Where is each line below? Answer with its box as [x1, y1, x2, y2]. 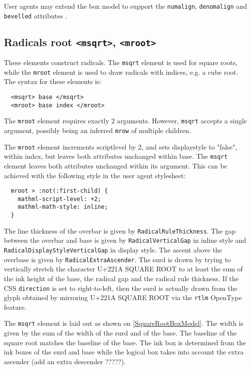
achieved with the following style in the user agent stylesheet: [4, 170, 186, 180]
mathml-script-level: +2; [17, 195, 101, 202]
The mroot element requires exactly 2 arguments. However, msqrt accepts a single [4, 116, 247, 126]
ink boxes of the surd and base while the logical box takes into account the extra [4, 347, 244, 357]
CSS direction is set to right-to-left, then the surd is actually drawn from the [4, 283, 237, 293]
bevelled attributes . [4, 10, 67, 20]
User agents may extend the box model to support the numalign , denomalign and [4, 1, 247, 11]
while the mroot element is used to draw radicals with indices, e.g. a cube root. [4, 67, 238, 77]
